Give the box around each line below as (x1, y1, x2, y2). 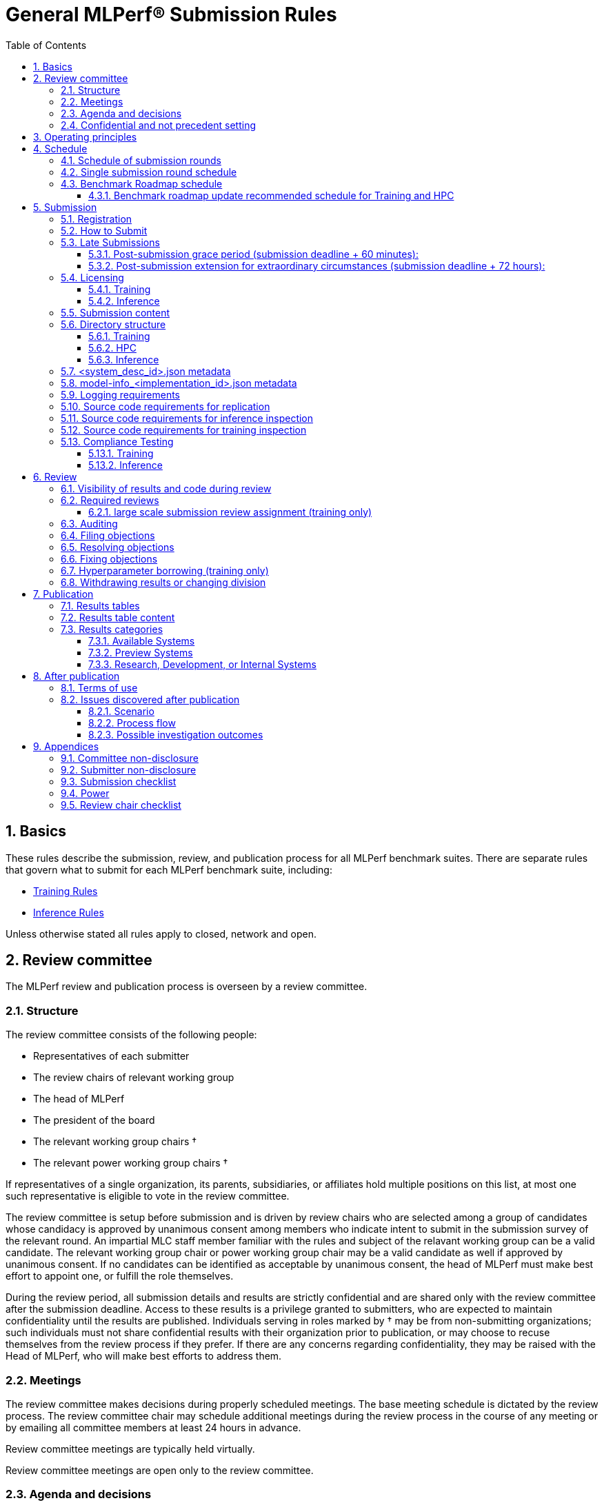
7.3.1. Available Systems (88, 634, 195, 647)
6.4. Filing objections (61, 529, 155, 541)
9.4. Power (61, 787, 110, 799)
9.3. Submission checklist (61, 775, 177, 787)
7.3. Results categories (61, 623, 163, 635)
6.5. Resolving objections (61, 541, 174, 553)
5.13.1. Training (88, 447, 154, 459)
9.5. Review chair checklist (61, 798, 181, 811)
